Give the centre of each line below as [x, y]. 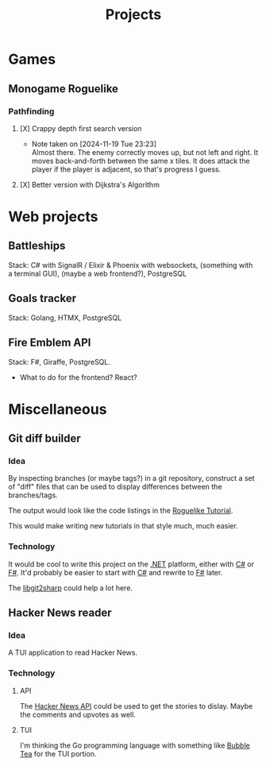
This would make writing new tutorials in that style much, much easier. [123, 526]
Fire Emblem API [50, 343]
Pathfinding [31, 111]
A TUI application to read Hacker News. [73, 652]
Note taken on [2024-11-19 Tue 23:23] [94, 144]
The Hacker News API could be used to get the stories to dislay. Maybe [136, 706]
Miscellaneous [58, 409]
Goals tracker [42, 298]
